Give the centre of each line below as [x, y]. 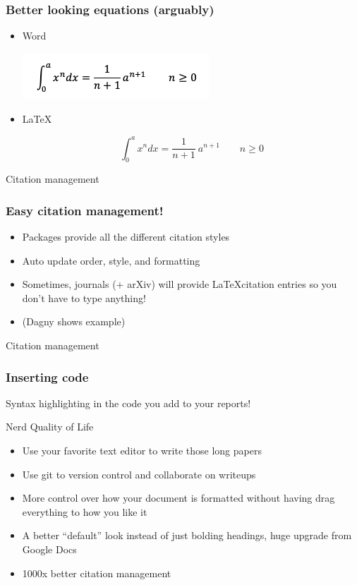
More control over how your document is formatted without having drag [178, 498]
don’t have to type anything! [84, 297]
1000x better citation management [97, 573]
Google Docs [49, 549]
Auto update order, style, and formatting [111, 260]
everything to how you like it [85, 511]
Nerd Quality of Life [50, 427]
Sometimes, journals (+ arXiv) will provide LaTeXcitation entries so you [180, 284]
